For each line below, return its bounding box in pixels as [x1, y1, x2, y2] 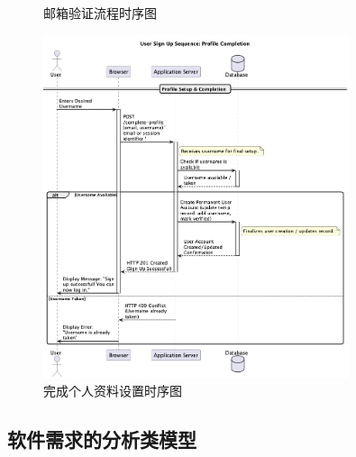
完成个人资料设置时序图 [43, 381, 182, 400]
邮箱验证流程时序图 [43, 4, 157, 22]
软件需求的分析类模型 [7, 425, 196, 453]
